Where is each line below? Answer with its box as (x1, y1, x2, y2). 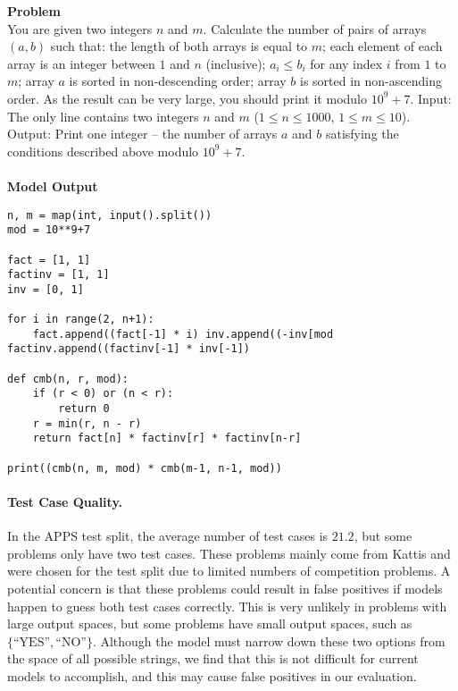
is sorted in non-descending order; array (69, 72, 287, 90)
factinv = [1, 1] (7, 268, 110, 282)
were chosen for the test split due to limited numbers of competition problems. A (7, 561, 451, 580)
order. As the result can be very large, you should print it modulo (7, 88, 367, 107)
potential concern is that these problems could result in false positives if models (7, 578, 443, 597)
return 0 (58, 402, 110, 416)
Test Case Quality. (7, 492, 122, 510)
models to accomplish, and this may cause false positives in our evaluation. (7, 666, 417, 685)
